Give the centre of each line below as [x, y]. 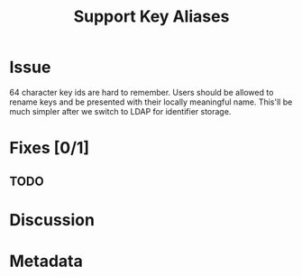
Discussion [52, 220]
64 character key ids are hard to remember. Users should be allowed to [142, 92]
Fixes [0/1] [50, 148]
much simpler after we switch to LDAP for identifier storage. [120, 111]
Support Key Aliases [151, 17]
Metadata [46, 261]
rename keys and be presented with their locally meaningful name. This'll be [151, 102]
